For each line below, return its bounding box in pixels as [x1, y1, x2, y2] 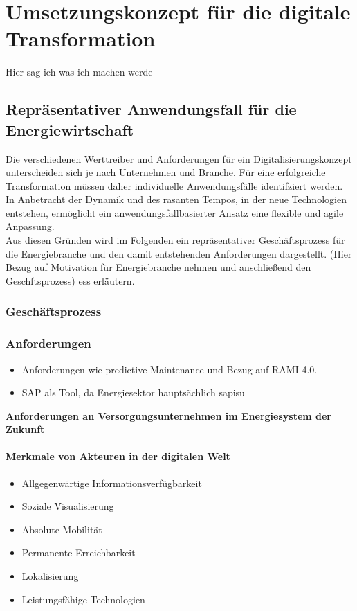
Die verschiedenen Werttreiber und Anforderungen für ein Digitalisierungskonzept [6, 151, 352, 166]
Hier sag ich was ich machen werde [6, 64, 153, 79]
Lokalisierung [21, 569, 79, 583]
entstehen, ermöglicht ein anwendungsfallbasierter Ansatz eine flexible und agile [6, 205, 344, 220]
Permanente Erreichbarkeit [21, 545, 136, 560]
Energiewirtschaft [6, 118, 134, 140]
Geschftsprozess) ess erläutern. [6, 273, 135, 287]
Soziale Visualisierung [21, 499, 114, 513]
